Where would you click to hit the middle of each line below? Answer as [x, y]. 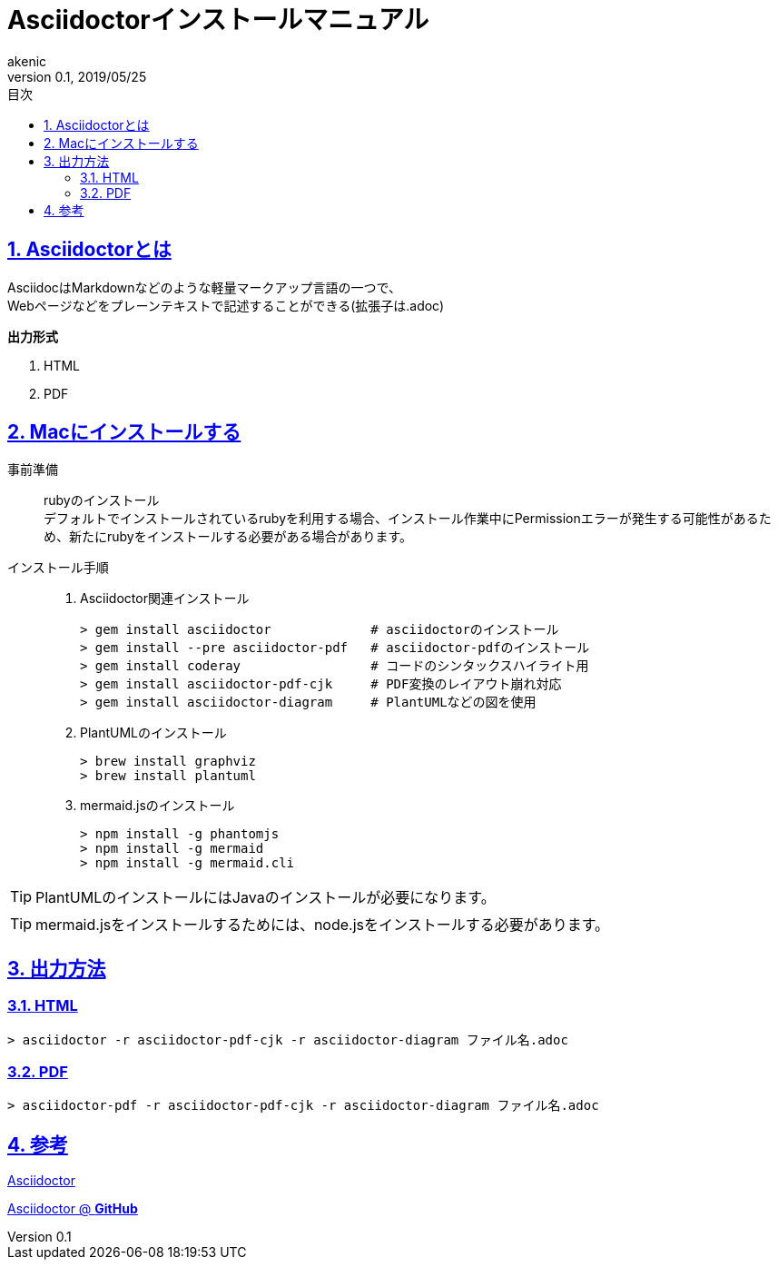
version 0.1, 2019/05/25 [77, 76]
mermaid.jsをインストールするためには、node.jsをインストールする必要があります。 [323, 925]
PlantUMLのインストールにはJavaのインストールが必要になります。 [266, 898]
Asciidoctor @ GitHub [73, 1209]
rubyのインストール [102, 500]
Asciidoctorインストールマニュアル [218, 20]
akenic [27, 61]
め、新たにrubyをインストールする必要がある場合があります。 [228, 537]
